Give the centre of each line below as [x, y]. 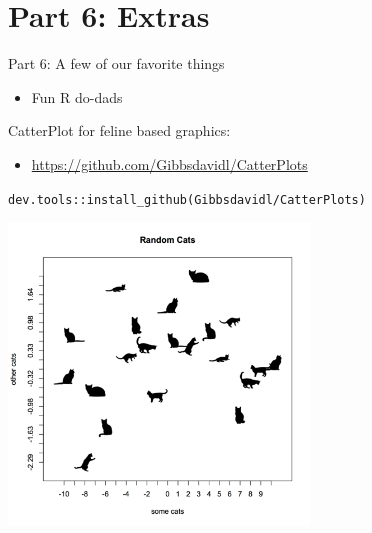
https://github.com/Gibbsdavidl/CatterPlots [169, 163]
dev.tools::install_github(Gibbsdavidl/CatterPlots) [187, 199]
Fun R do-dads [77, 96]
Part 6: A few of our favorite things [116, 63]
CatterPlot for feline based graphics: [119, 130]
